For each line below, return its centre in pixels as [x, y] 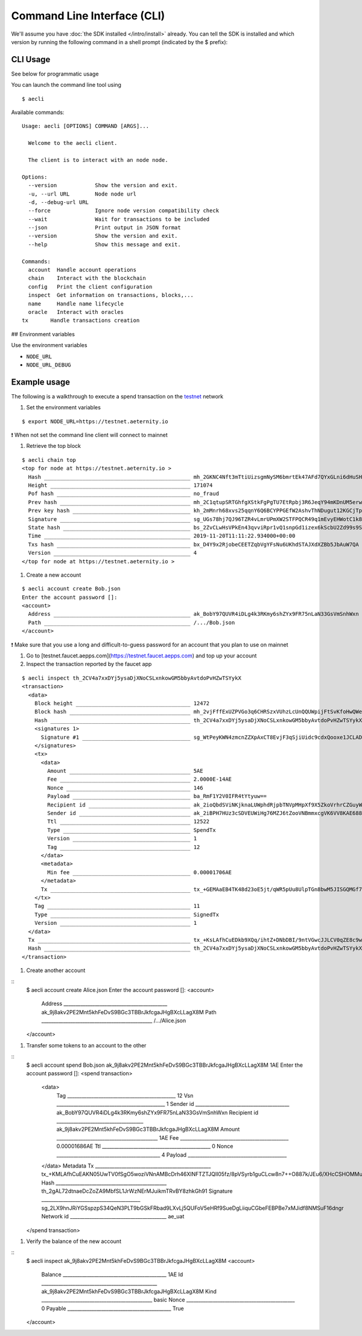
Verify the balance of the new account [74, 1241]
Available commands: [38, 112]
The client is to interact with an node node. [98, 160]
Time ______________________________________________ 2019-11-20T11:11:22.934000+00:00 [162, 536]
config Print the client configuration [90, 286]
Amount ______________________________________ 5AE [125, 771]
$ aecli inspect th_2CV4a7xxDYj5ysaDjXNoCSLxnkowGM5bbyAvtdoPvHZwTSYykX [132, 678]
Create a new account [54, 575]
